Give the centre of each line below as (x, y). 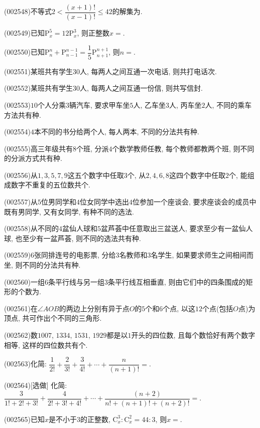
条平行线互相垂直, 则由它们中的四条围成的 (177, 281)
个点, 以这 (179, 308)
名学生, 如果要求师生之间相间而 (202, 255)
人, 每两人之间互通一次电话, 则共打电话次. (148, 71)
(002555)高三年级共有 (38, 148)
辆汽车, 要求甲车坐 (99, 104)
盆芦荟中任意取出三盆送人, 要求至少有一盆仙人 (177, 228)
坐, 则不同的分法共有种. (42, 265)
